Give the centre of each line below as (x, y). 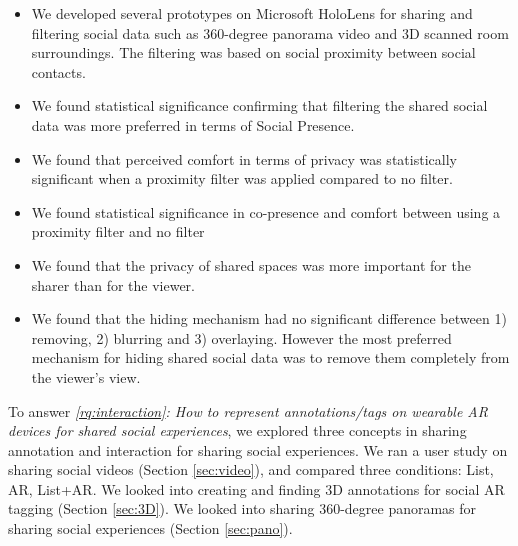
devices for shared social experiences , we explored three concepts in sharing (237, 430)
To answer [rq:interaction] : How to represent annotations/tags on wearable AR (248, 410)
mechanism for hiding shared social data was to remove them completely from (270, 357)
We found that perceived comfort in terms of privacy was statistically (244, 158)
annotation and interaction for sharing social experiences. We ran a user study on (258, 449)
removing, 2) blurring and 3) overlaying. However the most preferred (241, 337)
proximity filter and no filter (118, 231)
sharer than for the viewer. (113, 284)
